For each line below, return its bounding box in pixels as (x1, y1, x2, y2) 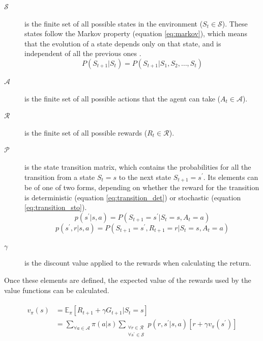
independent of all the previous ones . (24, 48, 141, 59)
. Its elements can (203, 171, 258, 182)
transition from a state (24, 171, 95, 182)
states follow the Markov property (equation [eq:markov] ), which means (24, 28, 247, 39)
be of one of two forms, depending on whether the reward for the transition (24, 181, 259, 192)
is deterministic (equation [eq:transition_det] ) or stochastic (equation (24, 192, 241, 202)
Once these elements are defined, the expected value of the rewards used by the (4, 274, 251, 285)
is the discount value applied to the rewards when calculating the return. (24, 257, 251, 268)
